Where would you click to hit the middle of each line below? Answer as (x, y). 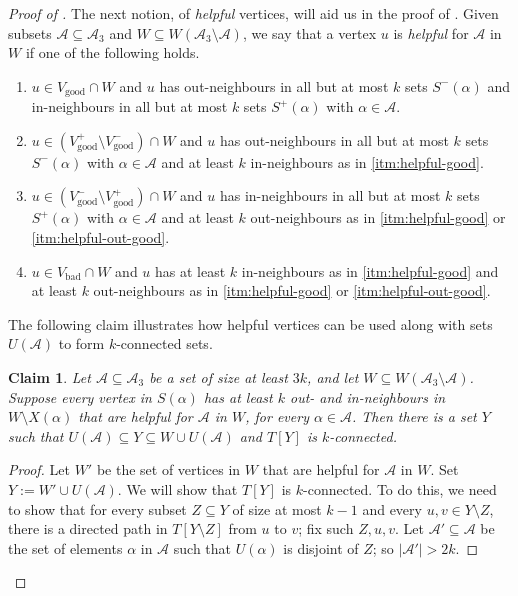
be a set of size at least (218, 376)
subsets (30, 32)
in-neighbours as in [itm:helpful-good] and (370, 270)
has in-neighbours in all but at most (330, 195)
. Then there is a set (414, 416)
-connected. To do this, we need (400, 488)
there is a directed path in (88, 528)
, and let (333, 376)
